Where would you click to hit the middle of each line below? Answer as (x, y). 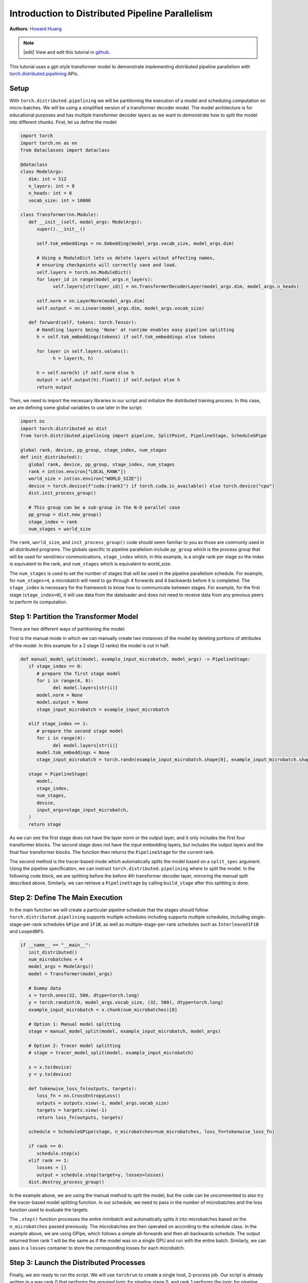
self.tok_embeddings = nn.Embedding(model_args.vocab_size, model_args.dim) (136, 244)
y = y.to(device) (50, 1074)
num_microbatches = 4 (56, 959)
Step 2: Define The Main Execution (66, 897)
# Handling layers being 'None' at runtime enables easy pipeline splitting (136, 329)
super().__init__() (61, 229)
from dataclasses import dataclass (65, 150)
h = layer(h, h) (73, 358)
